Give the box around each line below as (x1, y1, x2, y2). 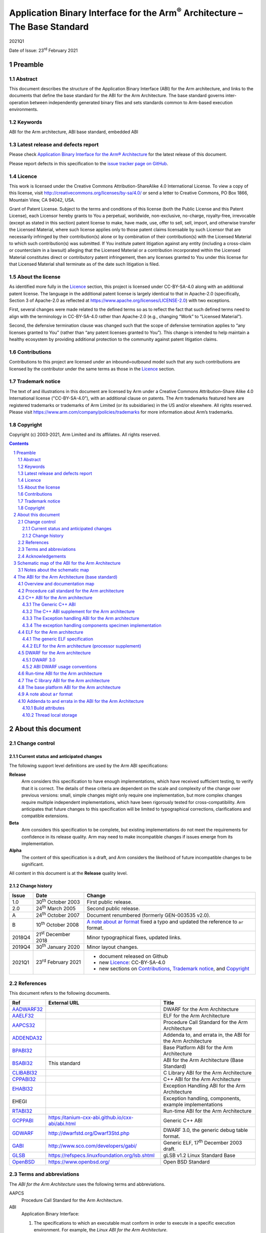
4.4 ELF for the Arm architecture (18, 629, 84, 635)
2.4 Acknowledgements (18, 553, 66, 559)
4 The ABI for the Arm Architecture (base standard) (13, 574, 118, 580)
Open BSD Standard (163, 1158, 210, 1165)
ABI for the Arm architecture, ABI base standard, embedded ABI (9, 129, 138, 135)
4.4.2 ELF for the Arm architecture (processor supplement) (22, 643, 141, 649)
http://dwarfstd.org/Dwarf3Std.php (48, 1129, 130, 1136)
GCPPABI (12, 1117, 34, 1124)
